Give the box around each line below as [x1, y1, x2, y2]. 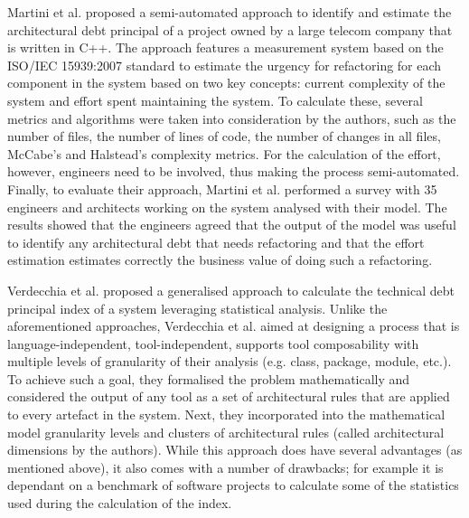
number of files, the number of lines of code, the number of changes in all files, [7, 127, 441, 146]
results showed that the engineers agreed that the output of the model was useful [7, 215, 456, 234]
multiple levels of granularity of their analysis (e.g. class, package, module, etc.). [7, 352, 452, 371]
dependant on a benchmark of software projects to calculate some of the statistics [7, 476, 459, 494]
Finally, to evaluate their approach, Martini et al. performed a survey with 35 [7, 179, 437, 198]
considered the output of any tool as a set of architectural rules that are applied [7, 387, 450, 406]
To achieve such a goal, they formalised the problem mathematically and [7, 369, 410, 388]
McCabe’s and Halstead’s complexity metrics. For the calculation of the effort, [7, 144, 441, 163]
